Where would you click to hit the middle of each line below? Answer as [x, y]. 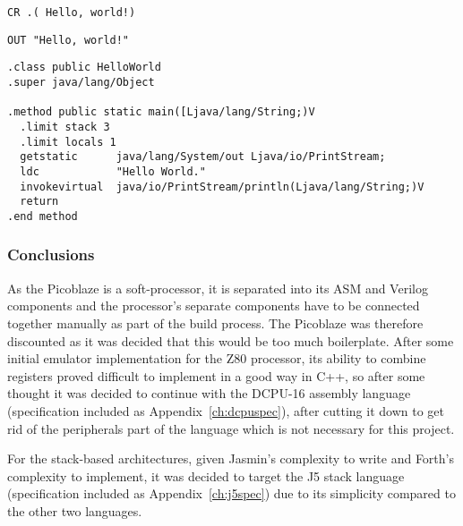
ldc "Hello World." [113, 171]
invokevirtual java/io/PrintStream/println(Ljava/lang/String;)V [222, 187]
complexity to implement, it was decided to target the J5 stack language [206, 475]
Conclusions [51, 255]
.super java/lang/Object [81, 82]
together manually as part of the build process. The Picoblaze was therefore [215, 322]
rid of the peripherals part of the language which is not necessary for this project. [231, 428]
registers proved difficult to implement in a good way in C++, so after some [216, 375]
